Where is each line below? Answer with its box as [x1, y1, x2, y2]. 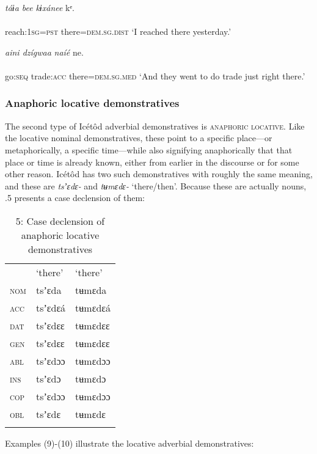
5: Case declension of [15, 213, 105, 228]
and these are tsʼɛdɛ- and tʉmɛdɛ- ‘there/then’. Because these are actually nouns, [5, 179, 307, 192]
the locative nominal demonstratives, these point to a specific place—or [5, 131, 272, 144]
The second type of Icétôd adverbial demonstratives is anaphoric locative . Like [5, 119, 305, 132]
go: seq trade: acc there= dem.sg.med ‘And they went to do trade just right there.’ [5, 69, 305, 82]
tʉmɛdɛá [75, 300, 111, 315]
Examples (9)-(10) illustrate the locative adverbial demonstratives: [5, 436, 254, 449]
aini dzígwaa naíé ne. [5, 45, 84, 58]
